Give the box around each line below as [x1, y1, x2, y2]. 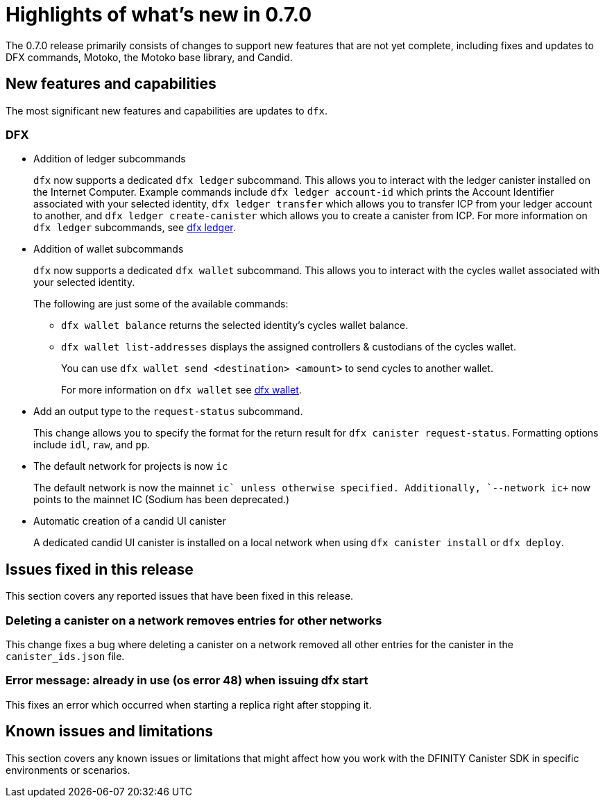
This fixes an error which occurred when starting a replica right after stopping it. [6, 698, 372, 711]
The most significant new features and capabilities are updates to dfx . [6, 104, 328, 117]
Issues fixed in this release [6, 560, 194, 578]
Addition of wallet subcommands [33, 243, 184, 255]
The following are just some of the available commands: [33, 298, 289, 310]
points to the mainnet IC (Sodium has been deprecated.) [33, 493, 290, 506]
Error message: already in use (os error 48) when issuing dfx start [6, 673, 368, 688]
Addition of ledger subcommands [33, 153, 186, 165]
